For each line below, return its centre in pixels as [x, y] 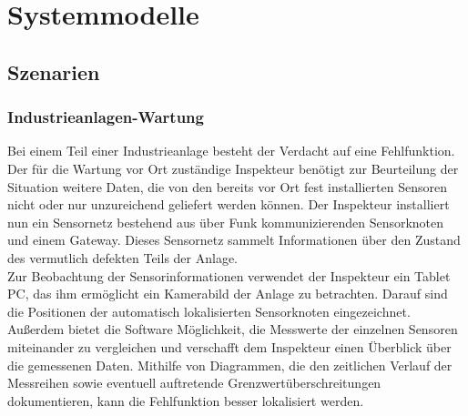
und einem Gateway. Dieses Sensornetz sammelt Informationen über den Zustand [234, 240]
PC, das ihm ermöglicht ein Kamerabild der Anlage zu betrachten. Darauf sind [228, 294]
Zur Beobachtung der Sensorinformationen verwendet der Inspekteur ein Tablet [229, 275]
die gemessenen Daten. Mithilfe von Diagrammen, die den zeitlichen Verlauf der [230, 365]
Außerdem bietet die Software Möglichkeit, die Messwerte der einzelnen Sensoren [233, 329]
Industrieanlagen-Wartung [106, 117]
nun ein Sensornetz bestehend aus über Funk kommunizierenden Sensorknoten [226, 222]
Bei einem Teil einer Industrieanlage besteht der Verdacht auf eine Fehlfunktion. [231, 151]
